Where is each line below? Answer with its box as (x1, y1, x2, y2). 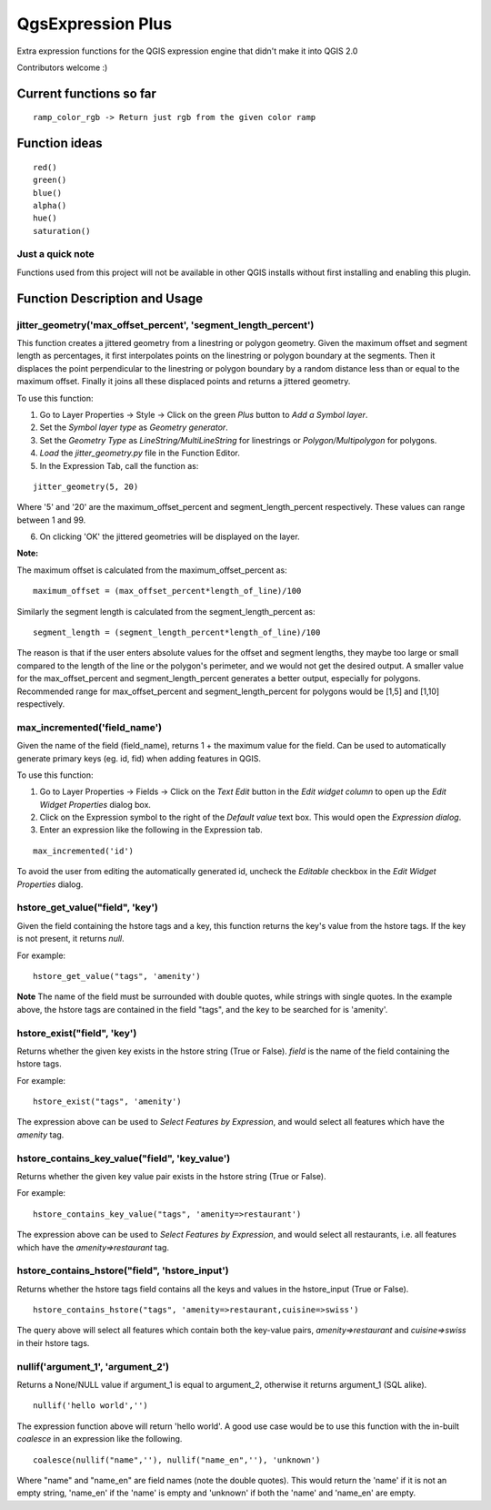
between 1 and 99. (16, 515, 86, 525)
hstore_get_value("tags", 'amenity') (33, 971, 202, 981)
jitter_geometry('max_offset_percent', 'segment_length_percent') (16, 319, 315, 332)
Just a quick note (16, 248, 95, 260)
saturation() (33, 226, 91, 236)
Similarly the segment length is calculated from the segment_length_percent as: (16, 606, 316, 617)
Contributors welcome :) (16, 62, 108, 73)
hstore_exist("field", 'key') (16, 1026, 137, 1039)
